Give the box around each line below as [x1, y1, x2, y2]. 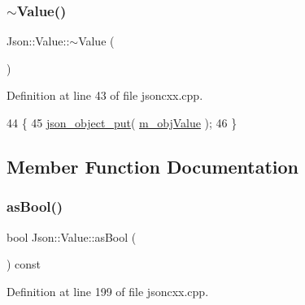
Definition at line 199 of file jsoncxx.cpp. [7, 282, 209, 299]
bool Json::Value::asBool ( [7, 228, 137, 245]
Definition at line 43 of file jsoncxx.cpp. [7, 87, 203, 104]
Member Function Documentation [7, 153, 299, 178]
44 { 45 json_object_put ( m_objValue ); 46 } [7, 114, 237, 131]
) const [7, 256, 41, 273]
